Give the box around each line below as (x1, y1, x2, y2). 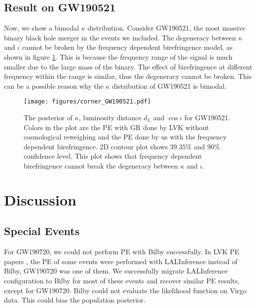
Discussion (4, 189, 76, 209)
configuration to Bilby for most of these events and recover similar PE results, (4, 275, 240, 285)
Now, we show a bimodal (4, 23, 79, 33)
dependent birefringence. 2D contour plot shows (24, 141, 168, 151)
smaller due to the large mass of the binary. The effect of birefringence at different (4, 61, 253, 71)
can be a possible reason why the (4, 80, 104, 91)
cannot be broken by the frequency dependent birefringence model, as (22, 42, 233, 52)
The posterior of (24, 112, 73, 123)
